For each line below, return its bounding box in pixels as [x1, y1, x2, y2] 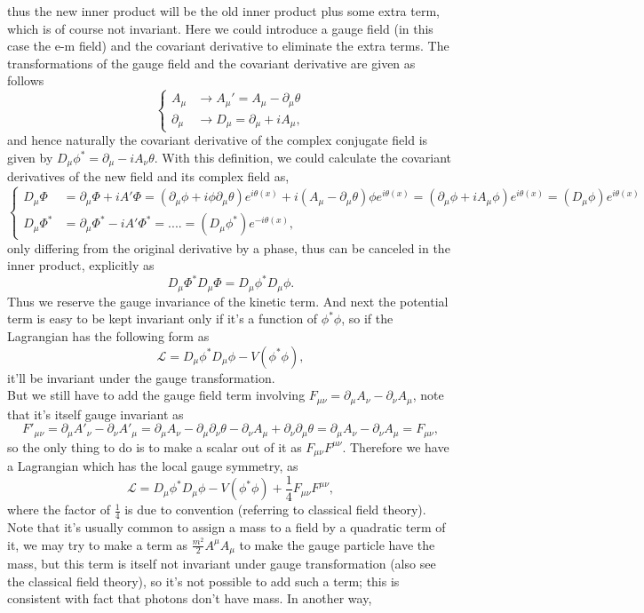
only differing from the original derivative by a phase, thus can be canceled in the [7, 238, 450, 257]
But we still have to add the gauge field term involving [7, 386, 306, 404]
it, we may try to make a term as [7, 535, 188, 553]
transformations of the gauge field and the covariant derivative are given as [7, 53, 416, 72]
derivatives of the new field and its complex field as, [7, 167, 290, 186]
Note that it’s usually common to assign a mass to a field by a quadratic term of [7, 518, 446, 536]
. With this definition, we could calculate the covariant [154, 148, 451, 167]
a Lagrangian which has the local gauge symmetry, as [7, 457, 298, 475]
